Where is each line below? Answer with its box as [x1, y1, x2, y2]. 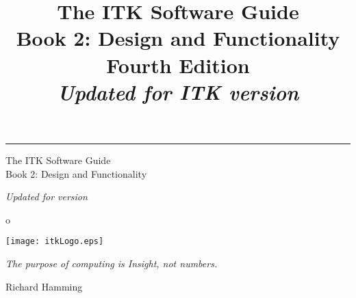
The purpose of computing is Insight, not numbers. [5, 256, 218, 270]
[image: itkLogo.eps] [5, 236, 104, 247]
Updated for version [5, 189, 88, 204]
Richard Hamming [5, 279, 83, 293]
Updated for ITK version [57, 77, 299, 106]
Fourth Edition [106, 51, 250, 79]
